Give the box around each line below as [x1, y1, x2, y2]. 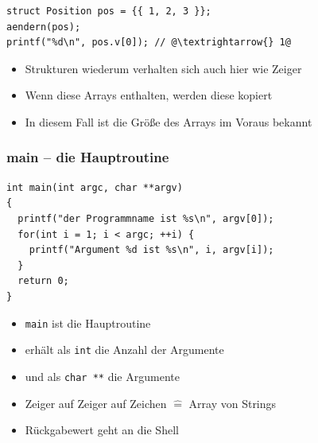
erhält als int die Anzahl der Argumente [25, 341, 224, 358]
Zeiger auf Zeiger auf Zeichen [25, 394, 167, 411]
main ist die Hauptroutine [25, 314, 151, 331]
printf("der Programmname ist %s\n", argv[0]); [17, 212, 274, 224]
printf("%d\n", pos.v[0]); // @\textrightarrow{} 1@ [6, 37, 291, 49]
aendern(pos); [6, 21, 81, 33]
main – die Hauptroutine [6, 147, 169, 167]
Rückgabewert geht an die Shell [25, 422, 179, 438]
